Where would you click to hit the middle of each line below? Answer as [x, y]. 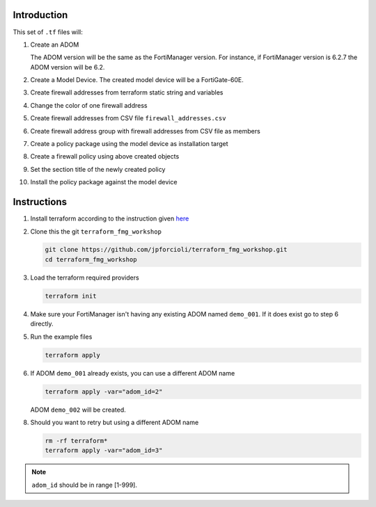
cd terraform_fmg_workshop [91, 259]
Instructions [40, 202]
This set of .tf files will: [48, 32]
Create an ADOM [55, 45]
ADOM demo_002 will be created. [78, 410]
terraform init [71, 296]
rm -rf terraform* [76, 441]
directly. [42, 324]
